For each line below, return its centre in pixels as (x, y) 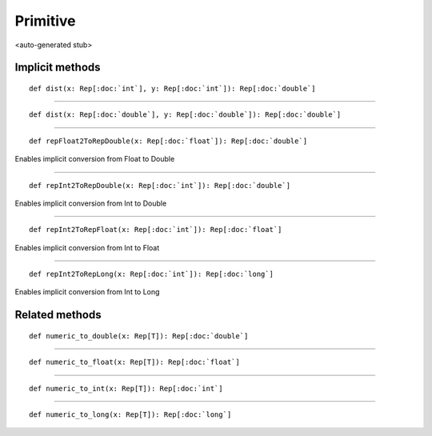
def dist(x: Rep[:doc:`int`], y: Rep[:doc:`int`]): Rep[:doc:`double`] (172, 88)
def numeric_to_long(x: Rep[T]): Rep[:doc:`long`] (130, 415)
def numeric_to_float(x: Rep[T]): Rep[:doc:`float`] (134, 362)
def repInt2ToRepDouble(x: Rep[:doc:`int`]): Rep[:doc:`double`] (160, 185)
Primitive (45, 21)
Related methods (58, 315)
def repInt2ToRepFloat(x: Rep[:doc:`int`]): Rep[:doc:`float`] (156, 230)
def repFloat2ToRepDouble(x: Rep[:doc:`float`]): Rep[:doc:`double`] (168, 141)
